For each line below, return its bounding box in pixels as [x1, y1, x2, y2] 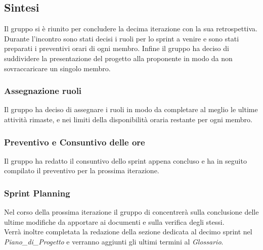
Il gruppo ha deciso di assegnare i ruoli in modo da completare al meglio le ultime [4, 104, 258, 115]
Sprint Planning [4, 186, 70, 199]
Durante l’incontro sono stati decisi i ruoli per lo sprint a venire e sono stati [4, 33, 239, 43]
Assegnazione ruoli [4, 84, 82, 97]
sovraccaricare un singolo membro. [4, 63, 111, 73]
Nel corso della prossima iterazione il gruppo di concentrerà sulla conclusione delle [4, 207, 259, 217]
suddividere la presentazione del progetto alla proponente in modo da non [4, 53, 233, 63]
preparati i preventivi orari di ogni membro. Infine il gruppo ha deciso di [4, 43, 229, 54]
